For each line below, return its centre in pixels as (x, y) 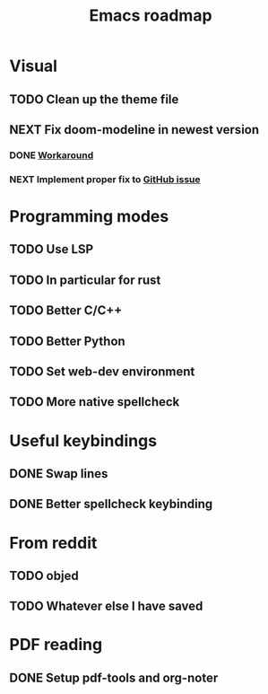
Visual (34, 66)
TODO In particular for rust (85, 280)
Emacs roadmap (151, 16)
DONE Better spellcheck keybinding (111, 504)
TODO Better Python (67, 341)
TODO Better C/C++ (66, 311)
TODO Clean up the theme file (94, 99)
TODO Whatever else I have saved (106, 606)
